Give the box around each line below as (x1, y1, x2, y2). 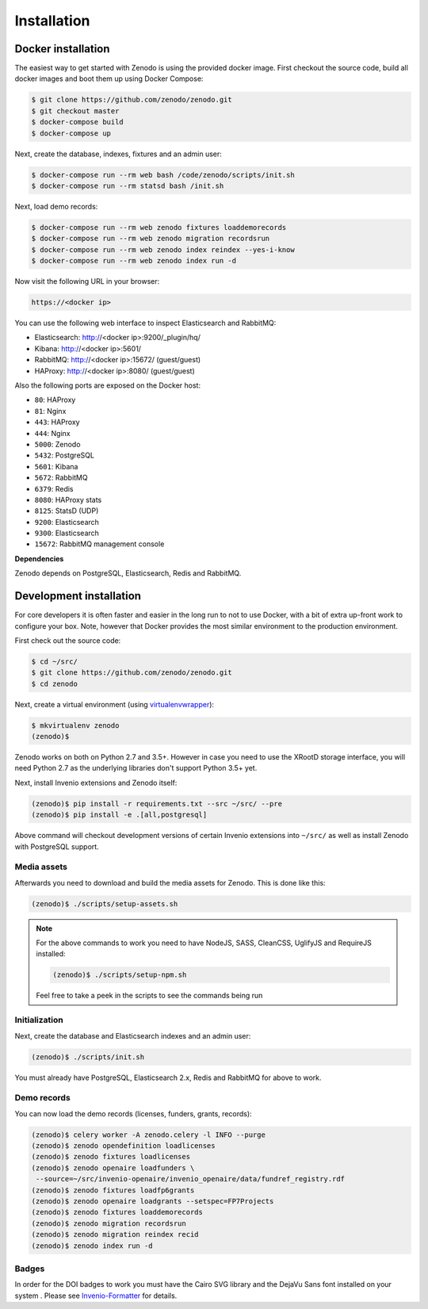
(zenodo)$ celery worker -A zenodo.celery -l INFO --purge (31, 1130, 266, 1139)
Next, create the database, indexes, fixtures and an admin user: (14, 149, 222, 159)
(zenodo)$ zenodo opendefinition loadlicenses (31, 1142, 216, 1150)
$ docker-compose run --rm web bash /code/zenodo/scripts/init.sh (31, 170, 295, 179)
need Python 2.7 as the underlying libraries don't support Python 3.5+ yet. (14, 764, 258, 773)
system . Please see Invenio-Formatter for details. (14, 1291, 178, 1300)
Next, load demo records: (14, 201, 98, 211)
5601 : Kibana (34, 461, 78, 471)
